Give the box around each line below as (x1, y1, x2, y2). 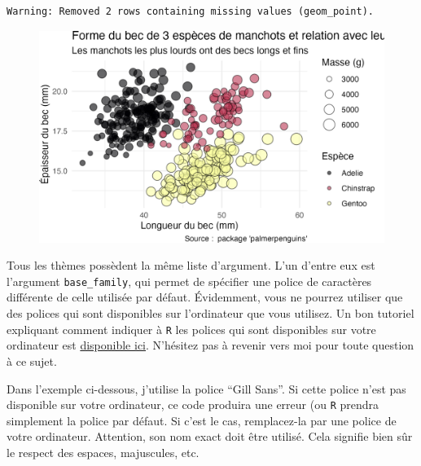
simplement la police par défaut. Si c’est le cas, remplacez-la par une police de (7, 411, 397, 429)
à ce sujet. (7, 352, 57, 369)
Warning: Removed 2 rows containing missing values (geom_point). (7, 6, 375, 17)
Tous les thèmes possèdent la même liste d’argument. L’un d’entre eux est (7, 257, 375, 274)
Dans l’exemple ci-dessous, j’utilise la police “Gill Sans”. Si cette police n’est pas (7, 380, 406, 397)
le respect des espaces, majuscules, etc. (7, 443, 200, 460)
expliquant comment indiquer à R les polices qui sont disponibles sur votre (7, 320, 376, 337)
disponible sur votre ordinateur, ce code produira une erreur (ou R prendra (7, 396, 379, 413)
